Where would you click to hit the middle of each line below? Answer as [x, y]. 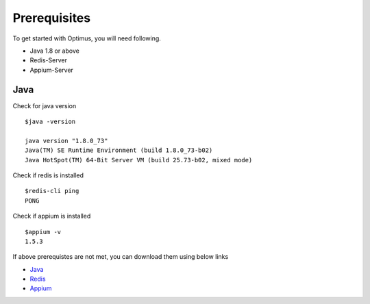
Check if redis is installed [48, 175]
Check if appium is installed [52, 216]
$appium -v [43, 232]
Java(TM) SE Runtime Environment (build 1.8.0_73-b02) [119, 150]
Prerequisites [52, 18]
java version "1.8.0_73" [66, 141]
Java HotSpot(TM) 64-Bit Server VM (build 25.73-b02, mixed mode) [139, 160]
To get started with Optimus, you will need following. [87, 38]
